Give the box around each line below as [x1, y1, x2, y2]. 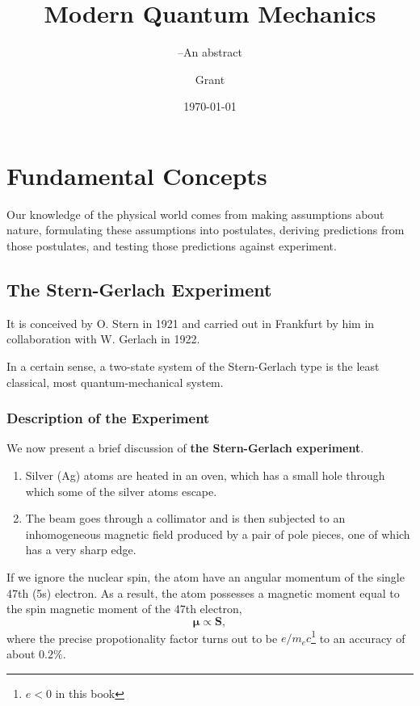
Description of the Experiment [6, 408, 210, 428]
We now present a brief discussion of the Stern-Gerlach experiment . [6, 439, 364, 456]
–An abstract [178, 44, 242, 61]
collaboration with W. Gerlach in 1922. [6, 330, 200, 347]
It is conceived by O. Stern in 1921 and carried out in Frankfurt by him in [6, 314, 375, 331]
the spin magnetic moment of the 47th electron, [6, 600, 242, 617]
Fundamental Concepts [6, 158, 267, 191]
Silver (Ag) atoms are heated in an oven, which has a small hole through [25, 467, 385, 484]
